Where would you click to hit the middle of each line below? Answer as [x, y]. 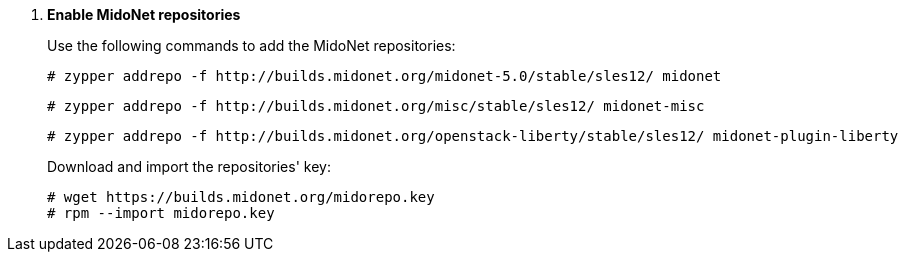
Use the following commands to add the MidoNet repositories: [251, 45]
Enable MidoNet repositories [144, 14]
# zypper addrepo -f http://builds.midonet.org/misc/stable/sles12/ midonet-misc [376, 106]
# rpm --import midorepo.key [161, 213]
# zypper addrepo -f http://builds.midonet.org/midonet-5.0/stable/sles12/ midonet [384, 76]
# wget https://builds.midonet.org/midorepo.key [241, 197]
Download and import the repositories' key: [189, 166]
